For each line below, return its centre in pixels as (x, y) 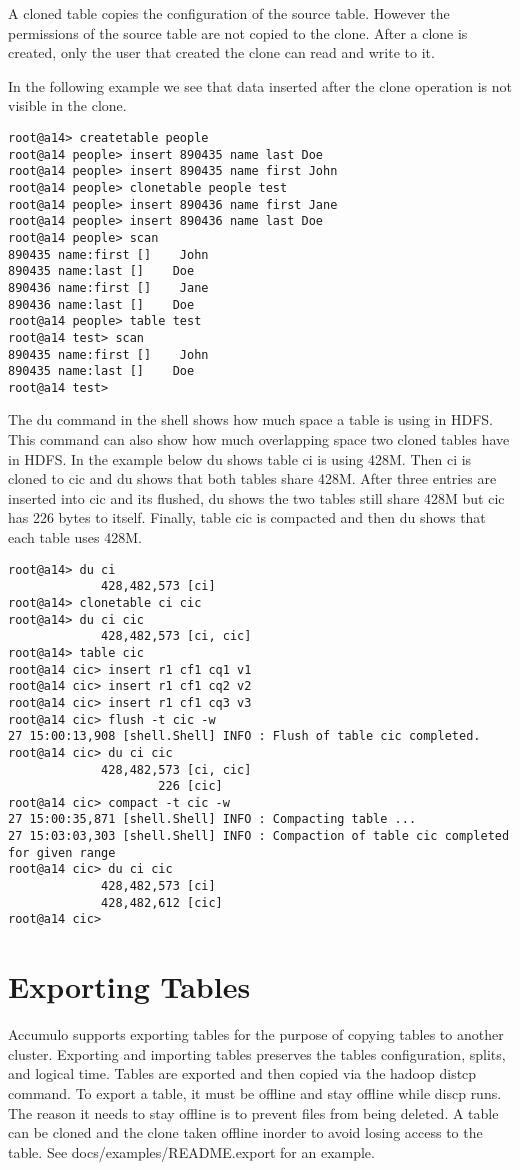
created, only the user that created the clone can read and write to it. (221, 52)
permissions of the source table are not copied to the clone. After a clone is (238, 32)
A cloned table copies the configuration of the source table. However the (229, 13)
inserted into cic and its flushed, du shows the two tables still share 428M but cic (256, 497)
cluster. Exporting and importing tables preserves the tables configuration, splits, (257, 1053)
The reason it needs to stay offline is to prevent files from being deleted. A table (253, 1112)
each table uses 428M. (75, 537)
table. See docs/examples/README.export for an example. (191, 1151)
